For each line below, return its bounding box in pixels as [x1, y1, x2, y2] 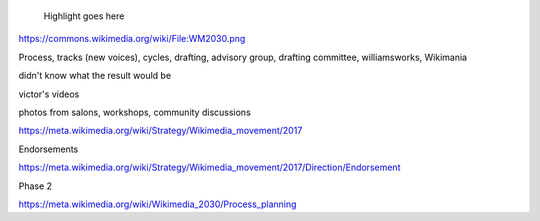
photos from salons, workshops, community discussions [18, 106, 252, 118]
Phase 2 [18, 180, 53, 192]
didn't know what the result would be [18, 70, 172, 82]
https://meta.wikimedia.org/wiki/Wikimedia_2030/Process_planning [18, 198, 297, 210]
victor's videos [18, 88, 80, 100]
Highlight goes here [43, 10, 125, 22]
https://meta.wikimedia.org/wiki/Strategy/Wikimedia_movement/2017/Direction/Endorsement [18, 161, 401, 174]
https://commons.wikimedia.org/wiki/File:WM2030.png [18, 33, 246, 45]
